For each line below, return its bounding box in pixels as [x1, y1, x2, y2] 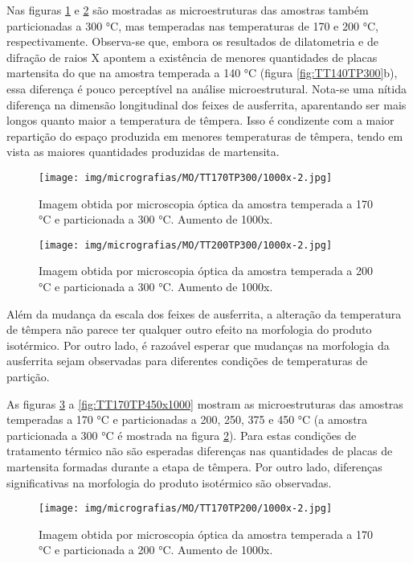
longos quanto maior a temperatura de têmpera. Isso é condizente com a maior [6, 112, 395, 129]
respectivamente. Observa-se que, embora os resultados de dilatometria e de [6, 33, 378, 50]
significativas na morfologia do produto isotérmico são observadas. [6, 474, 332, 491]
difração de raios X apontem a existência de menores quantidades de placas [6, 48, 378, 65]
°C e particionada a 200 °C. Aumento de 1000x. [39, 541, 273, 558]
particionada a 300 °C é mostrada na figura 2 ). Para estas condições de [6, 426, 357, 443]
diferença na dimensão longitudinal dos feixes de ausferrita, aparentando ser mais [6, 96, 407, 113]
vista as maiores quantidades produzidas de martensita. [6, 143, 280, 160]
